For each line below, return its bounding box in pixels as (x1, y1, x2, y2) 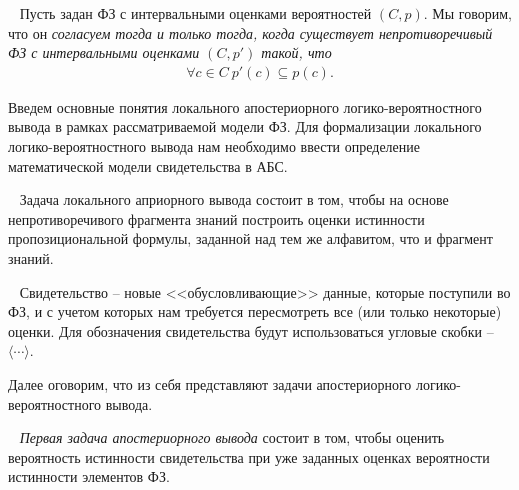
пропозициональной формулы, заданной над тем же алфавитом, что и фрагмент (8, 228, 493, 249)
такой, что (261, 42, 332, 63)
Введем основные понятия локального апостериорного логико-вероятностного (8, 96, 482, 117)
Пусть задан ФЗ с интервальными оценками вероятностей (19, 3, 372, 23)
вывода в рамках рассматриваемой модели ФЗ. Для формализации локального (8, 116, 482, 137)
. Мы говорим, (423, 3, 512, 23)
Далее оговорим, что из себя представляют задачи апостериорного (8, 373, 412, 394)
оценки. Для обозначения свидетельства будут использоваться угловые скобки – (8, 320, 494, 341)
